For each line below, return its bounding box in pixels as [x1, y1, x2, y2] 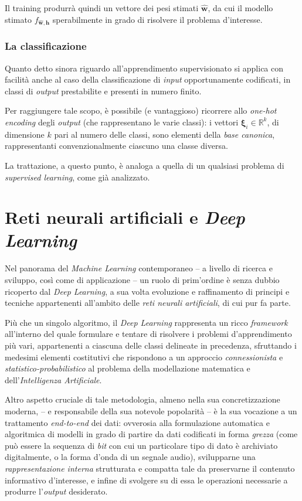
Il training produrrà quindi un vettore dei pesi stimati [5, 2, 199, 13]
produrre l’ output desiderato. [5, 485, 108, 497]
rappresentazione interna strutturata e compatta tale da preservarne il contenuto [5, 462, 295, 474]
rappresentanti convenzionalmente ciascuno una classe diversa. [5, 139, 228, 152]
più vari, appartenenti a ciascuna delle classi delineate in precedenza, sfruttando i [5, 339, 297, 351]
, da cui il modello [208, 2, 273, 13]
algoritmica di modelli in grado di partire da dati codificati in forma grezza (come [5, 428, 298, 440]
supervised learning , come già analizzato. [5, 171, 150, 183]
